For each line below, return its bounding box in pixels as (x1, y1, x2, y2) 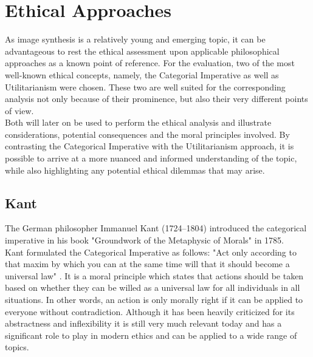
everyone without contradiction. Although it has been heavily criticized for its (5, 305, 295, 318)
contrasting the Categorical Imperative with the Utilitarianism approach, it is (5, 140, 294, 152)
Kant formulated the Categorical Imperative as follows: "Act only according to (5, 245, 297, 258)
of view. (5, 104, 34, 117)
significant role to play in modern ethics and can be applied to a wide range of (5, 328, 297, 341)
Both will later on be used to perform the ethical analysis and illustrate (5, 116, 272, 129)
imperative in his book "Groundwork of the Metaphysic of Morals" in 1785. (5, 234, 284, 246)
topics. (5, 341, 29, 353)
